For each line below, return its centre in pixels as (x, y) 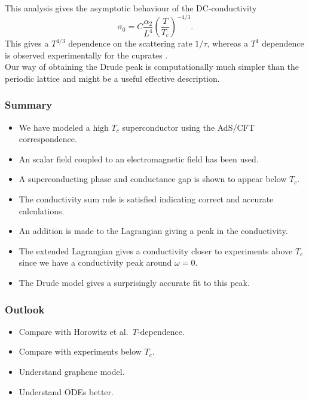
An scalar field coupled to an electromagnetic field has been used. (139, 159)
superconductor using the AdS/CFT (188, 127)
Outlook (25, 309)
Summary (29, 105)
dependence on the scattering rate (130, 43)
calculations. (42, 210)
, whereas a (228, 43)
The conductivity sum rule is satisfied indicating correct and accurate (146, 199)
